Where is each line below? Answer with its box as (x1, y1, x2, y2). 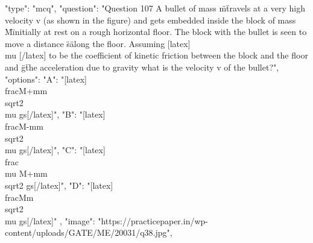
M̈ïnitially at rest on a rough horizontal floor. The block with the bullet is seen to (5, 25, 307, 38)
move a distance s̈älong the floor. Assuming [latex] (5, 37, 191, 49)
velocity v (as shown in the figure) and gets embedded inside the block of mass (5, 13, 296, 26)
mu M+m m (5, 167, 48, 180)
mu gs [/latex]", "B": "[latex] (5, 108, 106, 121)
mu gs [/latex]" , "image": (5, 214, 95, 227)
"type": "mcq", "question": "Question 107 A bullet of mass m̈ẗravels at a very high (5, 2, 305, 14)
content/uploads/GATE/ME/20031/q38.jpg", (5, 226, 172, 239)
